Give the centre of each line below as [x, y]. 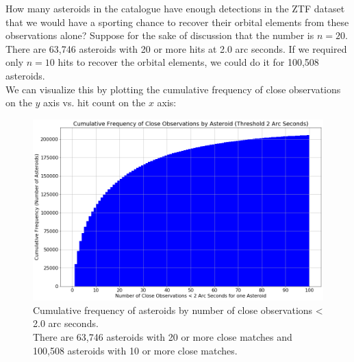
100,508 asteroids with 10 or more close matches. [135, 350]
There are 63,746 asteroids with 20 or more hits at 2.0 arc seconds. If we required [176, 48]
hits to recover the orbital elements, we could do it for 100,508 [188, 62]
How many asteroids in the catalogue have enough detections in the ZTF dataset [175, 8]
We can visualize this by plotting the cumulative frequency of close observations [173, 89]
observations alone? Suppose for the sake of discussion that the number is [160, 35]
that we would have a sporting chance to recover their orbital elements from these [177, 22]
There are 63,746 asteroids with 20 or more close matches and [163, 336]
